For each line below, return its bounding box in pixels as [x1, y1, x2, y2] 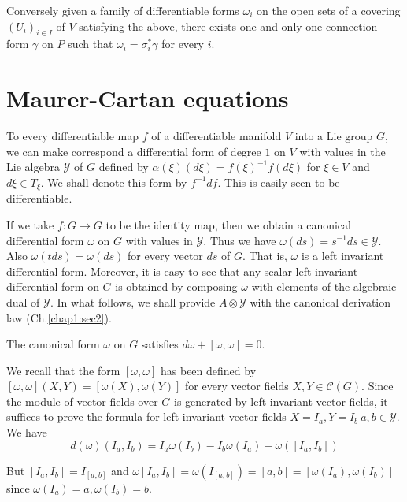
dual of [6, 293, 40, 310]
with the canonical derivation [250, 293, 391, 310]
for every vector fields [185, 377, 289, 394]
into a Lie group [294, 128, 373, 144]
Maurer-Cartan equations [6, 82, 289, 114]
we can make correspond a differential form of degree [6, 143, 261, 159]
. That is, [242, 247, 287, 264]
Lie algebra [6, 158, 60, 175]
